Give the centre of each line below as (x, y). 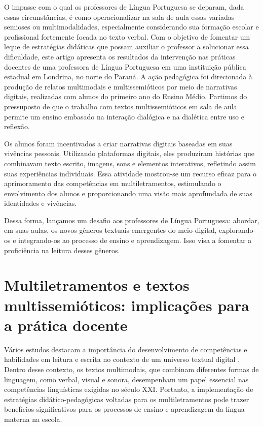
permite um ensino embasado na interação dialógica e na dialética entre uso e (124, 116)
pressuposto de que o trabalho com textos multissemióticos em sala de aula (121, 106)
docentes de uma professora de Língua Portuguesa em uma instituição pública (125, 66)
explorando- (237, 230)
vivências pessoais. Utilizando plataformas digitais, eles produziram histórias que (129, 153)
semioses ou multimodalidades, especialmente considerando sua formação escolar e (131, 27)
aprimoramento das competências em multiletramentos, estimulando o (113, 183)
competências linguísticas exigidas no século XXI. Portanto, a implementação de (129, 389)
